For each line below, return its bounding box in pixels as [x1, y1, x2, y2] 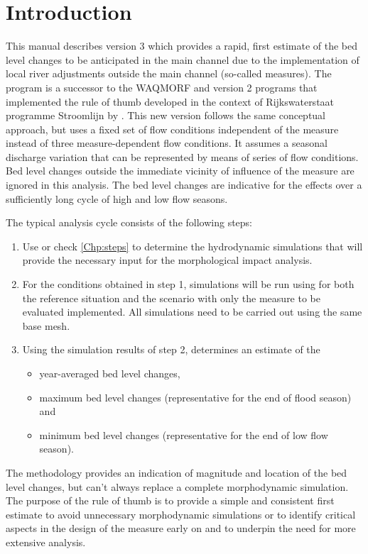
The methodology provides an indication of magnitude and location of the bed [6, 465, 347, 480]
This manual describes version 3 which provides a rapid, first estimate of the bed [6, 38, 357, 53]
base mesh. [22, 318, 70, 333]
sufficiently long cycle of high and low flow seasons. [6, 191, 228, 206]
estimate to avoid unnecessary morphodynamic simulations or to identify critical [6, 506, 356, 521]
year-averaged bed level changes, [39, 366, 180, 380]
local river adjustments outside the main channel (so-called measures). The [6, 66, 332, 81]
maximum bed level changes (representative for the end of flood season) [39, 389, 352, 404]
